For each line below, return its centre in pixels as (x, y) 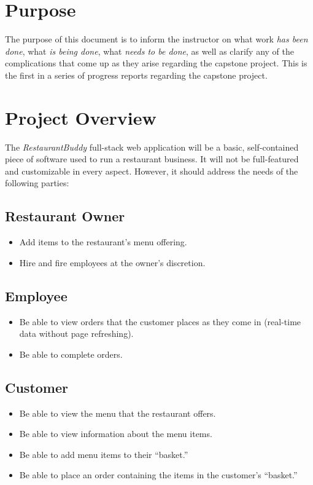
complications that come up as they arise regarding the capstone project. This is (156, 63)
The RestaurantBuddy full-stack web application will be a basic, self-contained (152, 147)
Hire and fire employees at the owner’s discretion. (112, 262)
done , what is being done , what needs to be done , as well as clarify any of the (149, 51)
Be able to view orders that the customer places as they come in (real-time (160, 321)
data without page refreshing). (76, 333)
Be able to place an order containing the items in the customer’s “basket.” (158, 475)
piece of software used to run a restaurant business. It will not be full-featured (152, 159)
